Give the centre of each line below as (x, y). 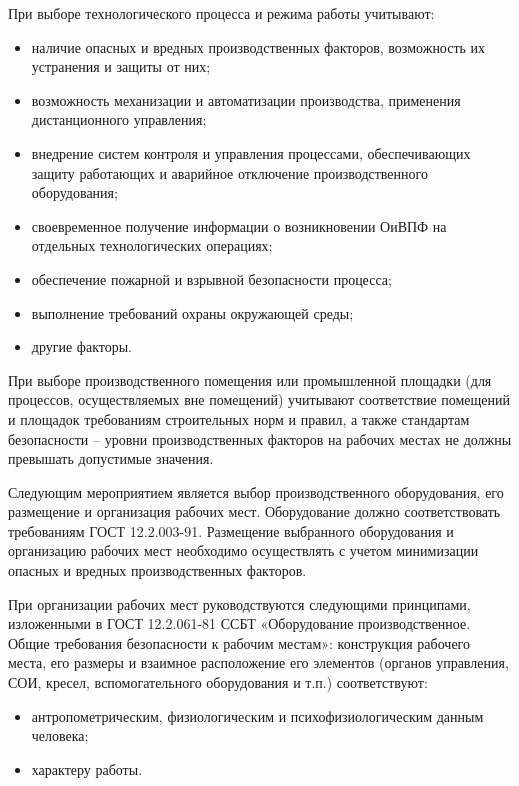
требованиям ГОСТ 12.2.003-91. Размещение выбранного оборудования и (231, 530)
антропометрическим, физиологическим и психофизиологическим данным (257, 715)
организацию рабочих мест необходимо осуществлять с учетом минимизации (243, 550)
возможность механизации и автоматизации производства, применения (246, 99)
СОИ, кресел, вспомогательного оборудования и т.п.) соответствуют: (218, 682)
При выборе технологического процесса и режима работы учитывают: (221, 13)
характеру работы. (87, 768)
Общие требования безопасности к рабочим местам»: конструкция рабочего (239, 642)
